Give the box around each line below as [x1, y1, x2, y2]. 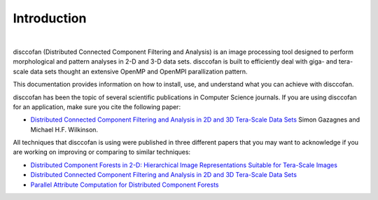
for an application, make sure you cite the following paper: [13, 102, 181, 111]
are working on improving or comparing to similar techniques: [13, 148, 191, 157]
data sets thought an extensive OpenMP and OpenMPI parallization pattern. [29, 67, 248, 76]
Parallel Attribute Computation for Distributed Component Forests [30, 180, 219, 189]
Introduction [13, 10, 87, 26]
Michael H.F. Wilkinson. [30, 125, 98, 134]
